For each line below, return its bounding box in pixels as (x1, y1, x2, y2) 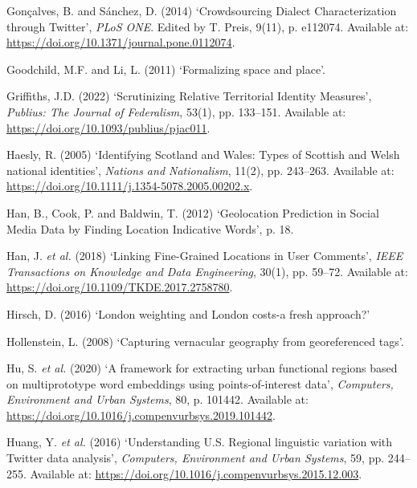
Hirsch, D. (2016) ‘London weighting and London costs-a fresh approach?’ (6, 305, 370, 322)
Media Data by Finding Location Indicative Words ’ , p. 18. (6, 220, 294, 237)
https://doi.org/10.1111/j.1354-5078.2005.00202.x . (6, 177, 253, 194)
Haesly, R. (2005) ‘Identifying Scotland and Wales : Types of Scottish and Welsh (6, 146, 400, 163)
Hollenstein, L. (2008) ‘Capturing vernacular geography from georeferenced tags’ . (6, 332, 404, 349)
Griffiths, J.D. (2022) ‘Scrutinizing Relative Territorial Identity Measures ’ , (6, 87, 372, 104)
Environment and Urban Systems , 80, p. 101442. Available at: (6, 391, 309, 408)
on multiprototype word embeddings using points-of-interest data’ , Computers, (6, 375, 394, 392)
